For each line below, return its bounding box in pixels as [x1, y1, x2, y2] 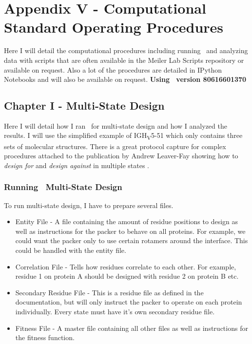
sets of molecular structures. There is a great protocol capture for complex [4, 141, 226, 151]
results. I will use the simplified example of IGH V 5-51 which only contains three [4, 130, 243, 142]
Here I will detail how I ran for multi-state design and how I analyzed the [4, 120, 227, 131]
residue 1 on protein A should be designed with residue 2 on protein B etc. [15, 271, 239, 281]
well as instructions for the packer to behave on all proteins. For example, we [15, 226, 246, 236]
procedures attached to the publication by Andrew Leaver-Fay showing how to [4, 151, 238, 161]
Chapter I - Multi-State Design [4, 98, 165, 113]
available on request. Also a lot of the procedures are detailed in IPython [4, 64, 222, 75]
